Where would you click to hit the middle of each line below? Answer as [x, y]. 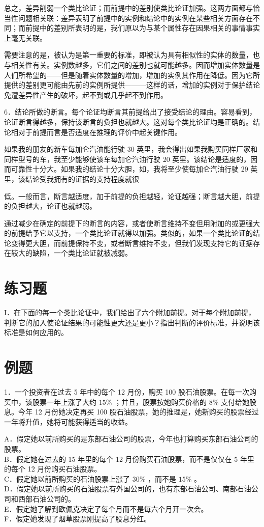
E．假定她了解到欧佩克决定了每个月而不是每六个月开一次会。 [106, 508]
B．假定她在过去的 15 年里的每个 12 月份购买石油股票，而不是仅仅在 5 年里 [129, 459]
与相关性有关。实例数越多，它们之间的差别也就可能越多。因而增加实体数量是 [132, 64]
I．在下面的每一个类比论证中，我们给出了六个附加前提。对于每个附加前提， [130, 312]
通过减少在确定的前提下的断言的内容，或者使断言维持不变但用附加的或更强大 [132, 223]
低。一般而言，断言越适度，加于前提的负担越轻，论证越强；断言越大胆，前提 [132, 196]
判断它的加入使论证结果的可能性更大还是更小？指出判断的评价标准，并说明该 [132, 322]
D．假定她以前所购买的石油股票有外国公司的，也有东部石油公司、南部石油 [128, 489]
